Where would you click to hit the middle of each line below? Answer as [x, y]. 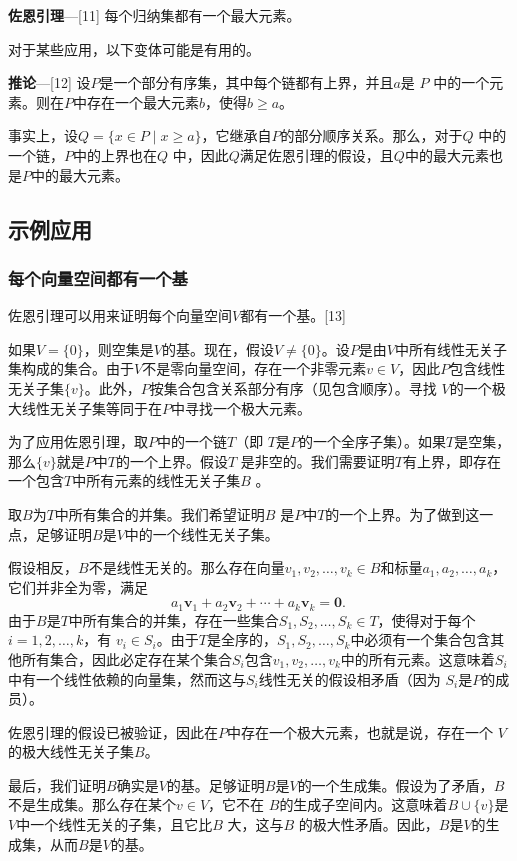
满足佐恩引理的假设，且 [316, 154]
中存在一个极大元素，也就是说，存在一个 [360, 731]
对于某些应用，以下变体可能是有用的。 [134, 48]
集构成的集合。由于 [71, 368]
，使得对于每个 [426, 619]
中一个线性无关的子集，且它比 [114, 824]
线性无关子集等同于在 [91, 407]
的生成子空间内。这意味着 [363, 804]
